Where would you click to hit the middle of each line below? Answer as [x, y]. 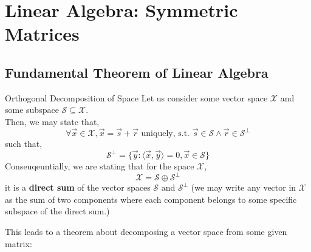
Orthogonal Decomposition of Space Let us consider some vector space [136, 97]
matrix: [19, 243]
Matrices [42, 34]
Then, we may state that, [52, 121]
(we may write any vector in [244, 187]
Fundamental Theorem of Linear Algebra [137, 72]
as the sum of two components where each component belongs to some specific [151, 199]
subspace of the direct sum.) [57, 211]
